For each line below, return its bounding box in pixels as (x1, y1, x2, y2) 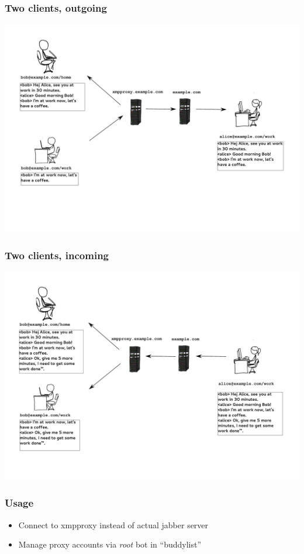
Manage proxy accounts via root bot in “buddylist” (18, 538, 202, 550)
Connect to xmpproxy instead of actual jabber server (18, 518, 209, 531)
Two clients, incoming (5, 248, 109, 263)
